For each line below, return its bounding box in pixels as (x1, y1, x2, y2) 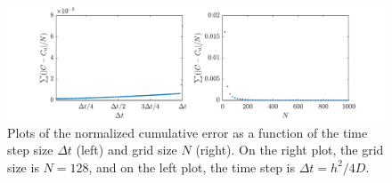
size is (7, 157, 39, 176)
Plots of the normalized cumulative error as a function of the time (7, 123, 368, 141)
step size (7, 140, 53, 159)
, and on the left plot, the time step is (88, 157, 296, 176)
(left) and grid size (76, 140, 177, 159)
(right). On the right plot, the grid (195, 140, 384, 159)
